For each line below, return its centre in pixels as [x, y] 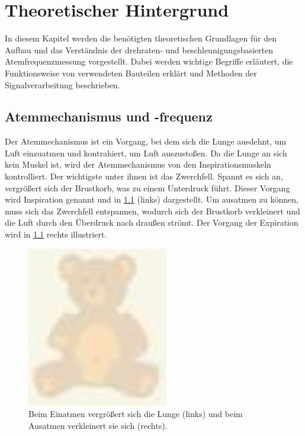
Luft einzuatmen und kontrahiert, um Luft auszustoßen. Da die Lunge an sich [146, 153]
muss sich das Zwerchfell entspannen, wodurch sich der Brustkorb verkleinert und [152, 211]
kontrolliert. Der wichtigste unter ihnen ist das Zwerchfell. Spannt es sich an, [144, 176]
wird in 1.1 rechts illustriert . [56, 234]
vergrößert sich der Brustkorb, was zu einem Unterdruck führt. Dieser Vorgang [147, 187]
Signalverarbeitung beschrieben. [62, 84]
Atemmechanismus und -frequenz [109, 116]
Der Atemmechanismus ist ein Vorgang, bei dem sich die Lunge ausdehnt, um [146, 141]
